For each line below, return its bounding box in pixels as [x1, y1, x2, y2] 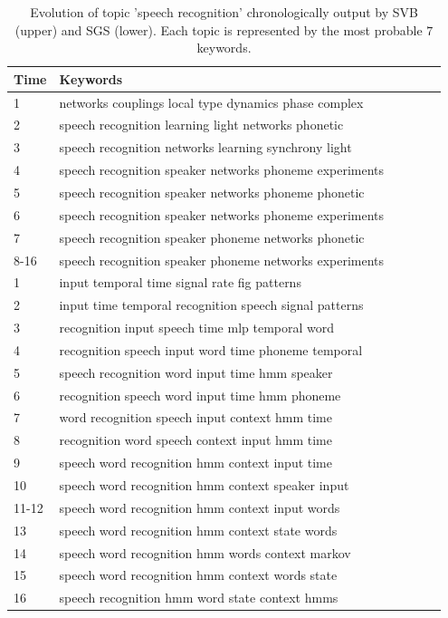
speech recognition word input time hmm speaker [59, 362, 333, 381]
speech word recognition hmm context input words [59, 497, 340, 517]
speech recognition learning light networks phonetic [59, 115, 344, 134]
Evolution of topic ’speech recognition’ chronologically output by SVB [30, 3, 418, 21]
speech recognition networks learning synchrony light [59, 138, 352, 157]
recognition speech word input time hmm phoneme [59, 385, 341, 404]
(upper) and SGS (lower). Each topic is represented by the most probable [14, 20, 423, 39]
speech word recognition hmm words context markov [59, 543, 351, 562]
